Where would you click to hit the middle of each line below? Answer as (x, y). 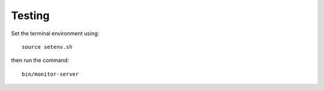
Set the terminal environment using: (55, 33)
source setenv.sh (47, 47)
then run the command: (40, 60)
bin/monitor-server (50, 74)
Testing (30, 15)
